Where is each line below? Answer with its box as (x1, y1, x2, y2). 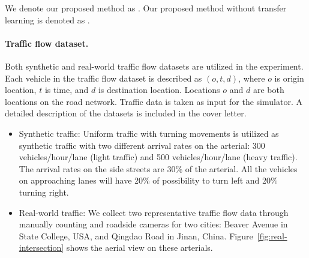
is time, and (44, 83, 89, 96)
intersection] (19, 241, 64, 254)
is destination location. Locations (98, 83, 220, 96)
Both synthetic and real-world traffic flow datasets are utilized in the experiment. (5, 59, 304, 72)
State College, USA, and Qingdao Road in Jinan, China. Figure (19, 229, 253, 242)
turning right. (19, 185, 69, 198)
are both (253, 83, 284, 96)
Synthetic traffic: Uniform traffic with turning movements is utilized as (19, 127, 279, 139)
